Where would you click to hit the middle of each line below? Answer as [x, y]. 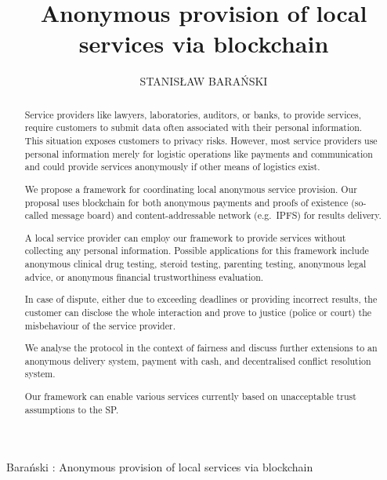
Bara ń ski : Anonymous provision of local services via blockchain [160, 467]
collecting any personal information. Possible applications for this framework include [197, 251]
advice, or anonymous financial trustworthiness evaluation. [144, 276]
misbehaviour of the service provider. [100, 325]
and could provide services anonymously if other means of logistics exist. [172, 167]
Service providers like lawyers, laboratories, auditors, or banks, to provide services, [193, 114]
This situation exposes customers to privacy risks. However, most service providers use [201, 141]
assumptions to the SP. [72, 409]
